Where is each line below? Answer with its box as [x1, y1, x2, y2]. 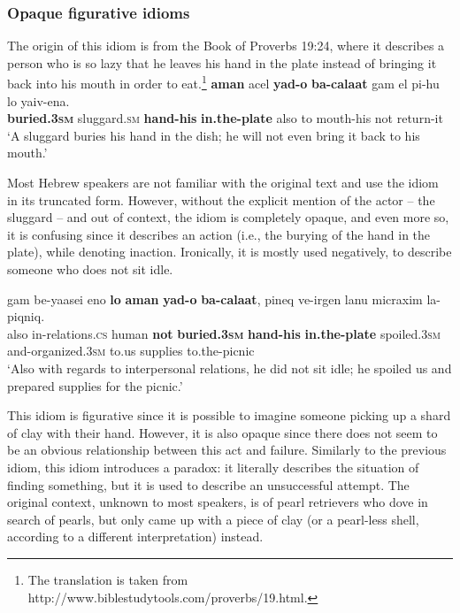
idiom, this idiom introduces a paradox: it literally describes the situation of [7, 457, 419, 476]
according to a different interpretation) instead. [7, 527, 264, 546]
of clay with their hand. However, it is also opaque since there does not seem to [7, 423, 438, 441]
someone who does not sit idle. [7, 260, 173, 278]
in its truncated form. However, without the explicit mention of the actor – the [7, 190, 435, 209]
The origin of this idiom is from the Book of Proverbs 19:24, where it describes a [7, 36, 445, 55]
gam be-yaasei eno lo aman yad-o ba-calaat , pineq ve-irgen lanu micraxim [7, 289, 423, 308]
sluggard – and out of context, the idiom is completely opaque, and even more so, [7, 208, 449, 226]
